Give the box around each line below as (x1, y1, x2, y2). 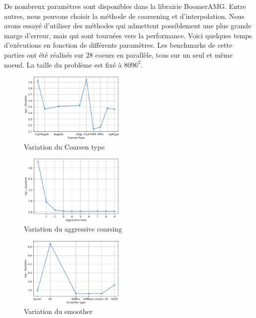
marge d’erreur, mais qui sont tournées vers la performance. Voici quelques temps (4, 30, 252, 40)
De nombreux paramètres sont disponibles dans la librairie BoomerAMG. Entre (4, 1, 246, 11)
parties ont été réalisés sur (4, 49, 84, 60)
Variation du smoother (24, 306, 93, 316)
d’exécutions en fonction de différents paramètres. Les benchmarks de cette (4, 40, 233, 50)
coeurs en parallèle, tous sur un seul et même (95, 49, 233, 60)
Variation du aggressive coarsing (24, 224, 122, 234)
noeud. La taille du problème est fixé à (4, 59, 122, 70)
